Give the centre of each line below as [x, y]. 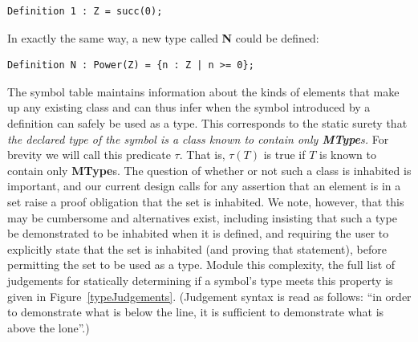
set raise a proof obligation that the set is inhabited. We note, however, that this [206, 201]
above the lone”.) [49, 327]
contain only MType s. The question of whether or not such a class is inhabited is [209, 170]
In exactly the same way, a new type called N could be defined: [163, 37]
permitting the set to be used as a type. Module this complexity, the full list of [201, 265]
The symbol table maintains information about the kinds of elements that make [203, 91]
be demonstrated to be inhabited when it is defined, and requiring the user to [198, 233]
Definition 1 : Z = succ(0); [85, 11]
